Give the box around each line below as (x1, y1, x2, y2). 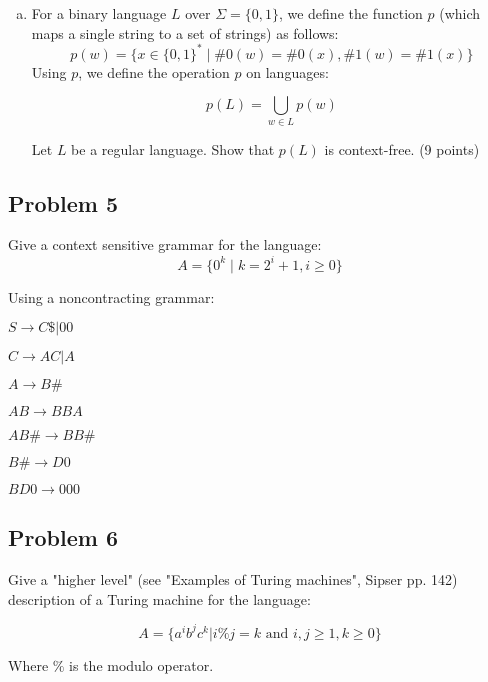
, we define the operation (78, 61, 230, 82)
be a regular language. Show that (71, 138, 275, 159)
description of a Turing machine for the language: (8, 588, 311, 609)
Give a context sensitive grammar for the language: (8, 234, 322, 255)
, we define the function (278, 3, 423, 23)
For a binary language (31, 3, 167, 23)
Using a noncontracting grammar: (8, 286, 215, 307)
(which (439, 3, 481, 23)
